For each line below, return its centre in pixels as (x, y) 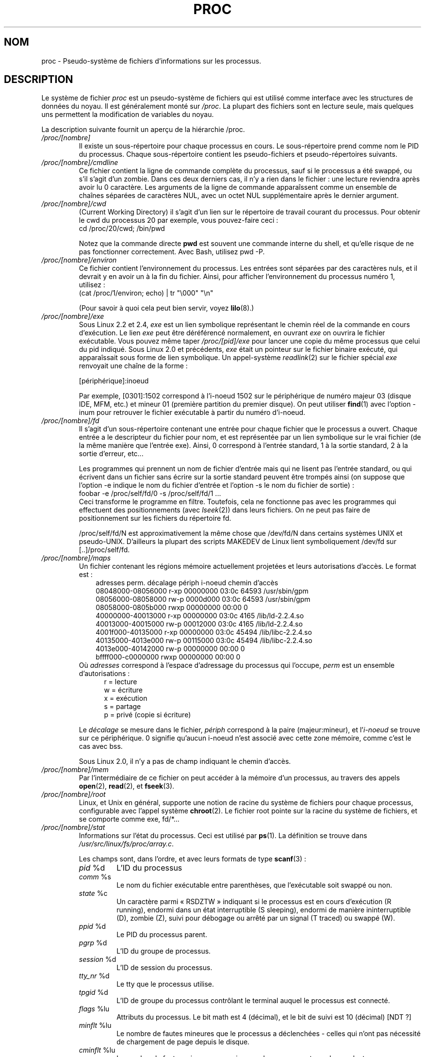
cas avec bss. (101, 746)
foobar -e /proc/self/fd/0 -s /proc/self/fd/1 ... (150, 494)
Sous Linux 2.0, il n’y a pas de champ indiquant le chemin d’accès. (185, 761)
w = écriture (123, 690)
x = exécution (126, 698)
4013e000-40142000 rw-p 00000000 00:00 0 (170, 649)
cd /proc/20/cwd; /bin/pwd (122, 229)
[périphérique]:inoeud (114, 381)
